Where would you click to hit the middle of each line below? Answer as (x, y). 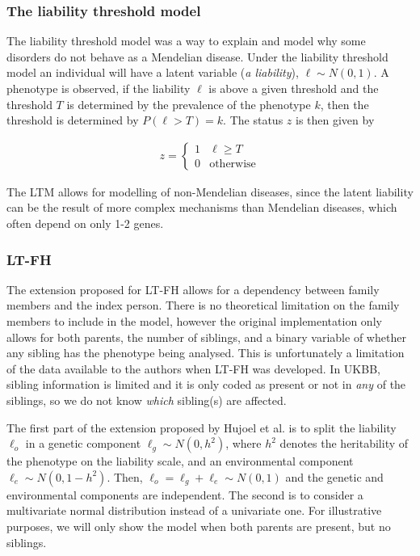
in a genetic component (83, 443)
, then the (344, 104)
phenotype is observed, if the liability (99, 88)
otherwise (233, 164)
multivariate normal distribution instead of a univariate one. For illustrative (194, 510)
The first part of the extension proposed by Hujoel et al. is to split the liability (202, 427)
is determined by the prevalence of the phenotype (189, 104)
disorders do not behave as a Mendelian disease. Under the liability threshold (197, 56)
